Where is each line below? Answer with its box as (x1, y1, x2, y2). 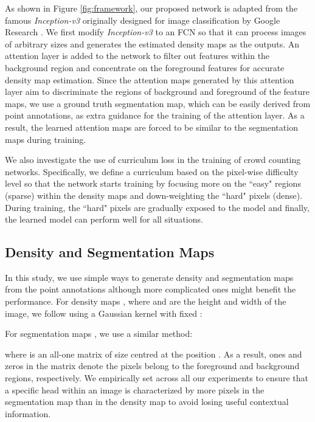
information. (5, 407, 51, 420)
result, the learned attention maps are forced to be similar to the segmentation (5, 120, 298, 133)
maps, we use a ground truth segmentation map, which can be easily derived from (5, 97, 311, 109)
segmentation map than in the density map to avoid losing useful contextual (5, 395, 289, 408)
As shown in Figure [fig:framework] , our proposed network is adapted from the (5, 2, 298, 14)
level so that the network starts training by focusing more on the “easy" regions (5, 177, 301, 190)
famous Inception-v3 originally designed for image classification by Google (5, 13, 280, 26)
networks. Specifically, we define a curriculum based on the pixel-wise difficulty (5, 165, 299, 178)
